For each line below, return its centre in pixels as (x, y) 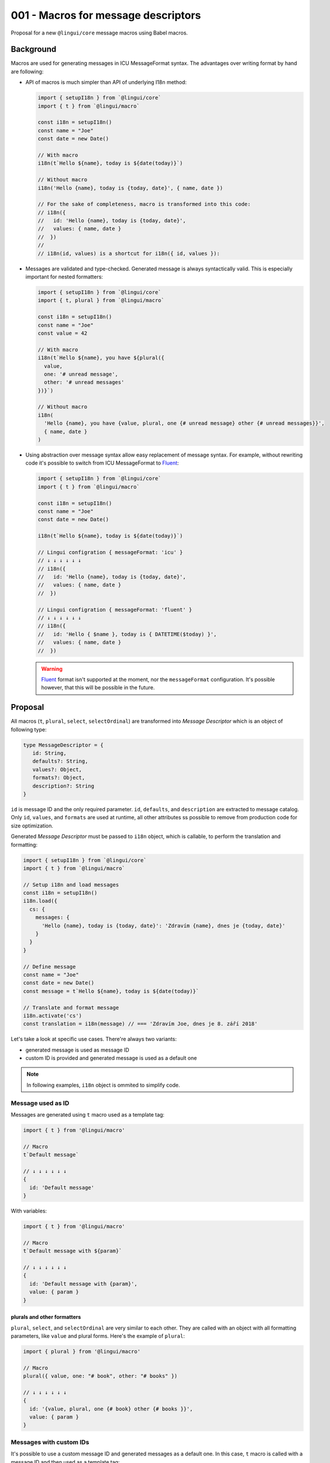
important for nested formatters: (64, 277)
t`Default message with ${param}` (73, 1251)
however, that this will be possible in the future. (98, 688)
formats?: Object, (59, 778)
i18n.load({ (40, 901)
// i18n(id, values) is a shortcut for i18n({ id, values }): (129, 253)
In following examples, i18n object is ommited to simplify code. (103, 1085)
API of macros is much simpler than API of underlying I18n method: (106, 83)
